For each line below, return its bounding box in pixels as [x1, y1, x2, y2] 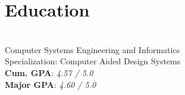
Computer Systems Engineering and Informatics [5, 43, 180, 55]
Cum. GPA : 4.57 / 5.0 [5, 66, 93, 78]
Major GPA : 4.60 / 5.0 [5, 78, 96, 90]
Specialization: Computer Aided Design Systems [5, 55, 181, 67]
